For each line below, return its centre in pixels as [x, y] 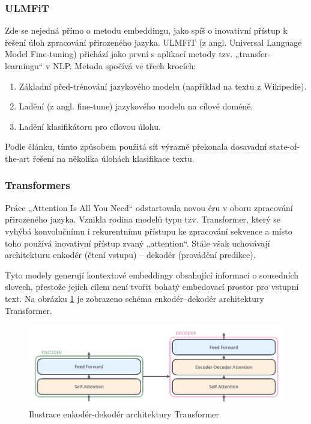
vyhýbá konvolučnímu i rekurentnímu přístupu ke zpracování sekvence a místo [149, 231]
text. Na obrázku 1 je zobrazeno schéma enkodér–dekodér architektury [134, 298]
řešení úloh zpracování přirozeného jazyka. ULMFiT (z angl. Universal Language [153, 42]
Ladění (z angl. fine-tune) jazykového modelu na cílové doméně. [136, 106]
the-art [18, 158]
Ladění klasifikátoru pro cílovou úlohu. [90, 126]
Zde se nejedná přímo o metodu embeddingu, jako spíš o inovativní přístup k [146, 30]
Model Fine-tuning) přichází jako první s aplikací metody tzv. [119, 54]
